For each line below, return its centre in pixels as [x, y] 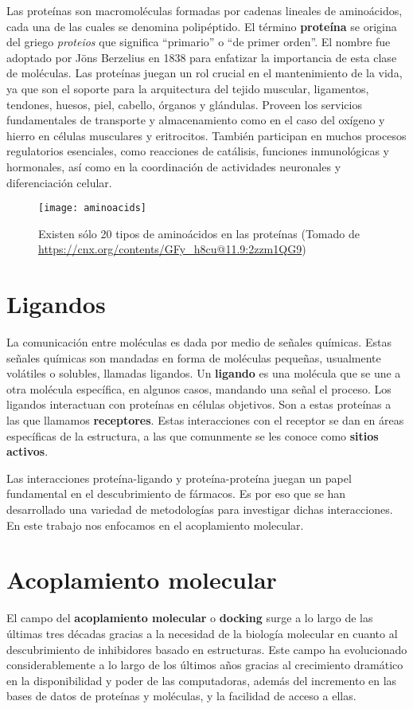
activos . [27, 451]
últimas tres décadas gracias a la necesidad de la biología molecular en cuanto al [202, 633]
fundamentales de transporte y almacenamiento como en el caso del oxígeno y [196, 120]
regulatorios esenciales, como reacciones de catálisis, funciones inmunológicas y [198, 151]
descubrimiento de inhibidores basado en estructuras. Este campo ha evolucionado [207, 649]
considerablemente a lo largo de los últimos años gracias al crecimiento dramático [205, 665]
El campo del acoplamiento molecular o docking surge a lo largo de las [190, 618]
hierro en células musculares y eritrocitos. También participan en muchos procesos [206, 135]
